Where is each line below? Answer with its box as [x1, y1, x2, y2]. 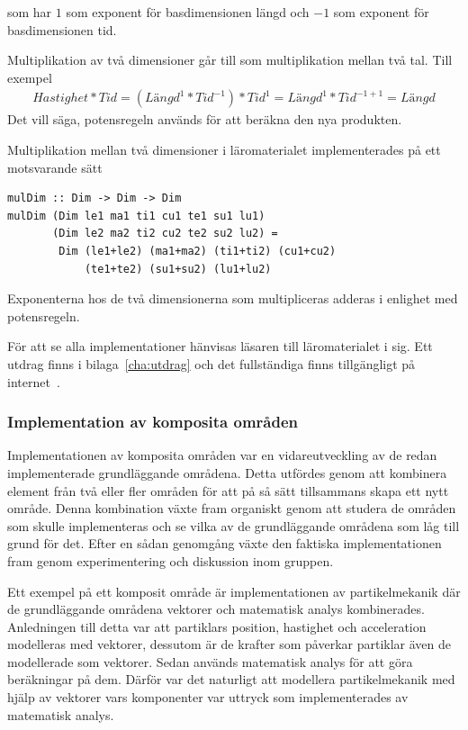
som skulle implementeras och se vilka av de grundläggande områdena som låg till [7, 516, 460, 535]
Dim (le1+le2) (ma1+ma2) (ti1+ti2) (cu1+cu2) [58, 244, 337, 257]
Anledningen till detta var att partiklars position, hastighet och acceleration [7, 617, 427, 635]
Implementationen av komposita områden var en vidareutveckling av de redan [7, 446, 437, 464]
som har [7, 3, 52, 21]
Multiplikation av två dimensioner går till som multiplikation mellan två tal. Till [7, 50, 453, 69]
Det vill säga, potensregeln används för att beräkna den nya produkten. [7, 110, 402, 129]
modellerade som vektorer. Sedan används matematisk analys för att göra [7, 652, 413, 671]
